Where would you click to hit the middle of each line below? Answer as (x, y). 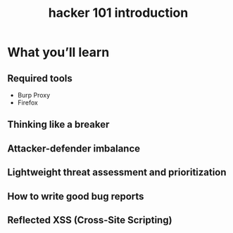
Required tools (40, 78)
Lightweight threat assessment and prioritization (117, 172)
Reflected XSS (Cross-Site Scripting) (90, 220)
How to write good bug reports (76, 196)
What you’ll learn (58, 52)
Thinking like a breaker (58, 125)
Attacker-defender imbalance (74, 148)
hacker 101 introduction (118, 13)
